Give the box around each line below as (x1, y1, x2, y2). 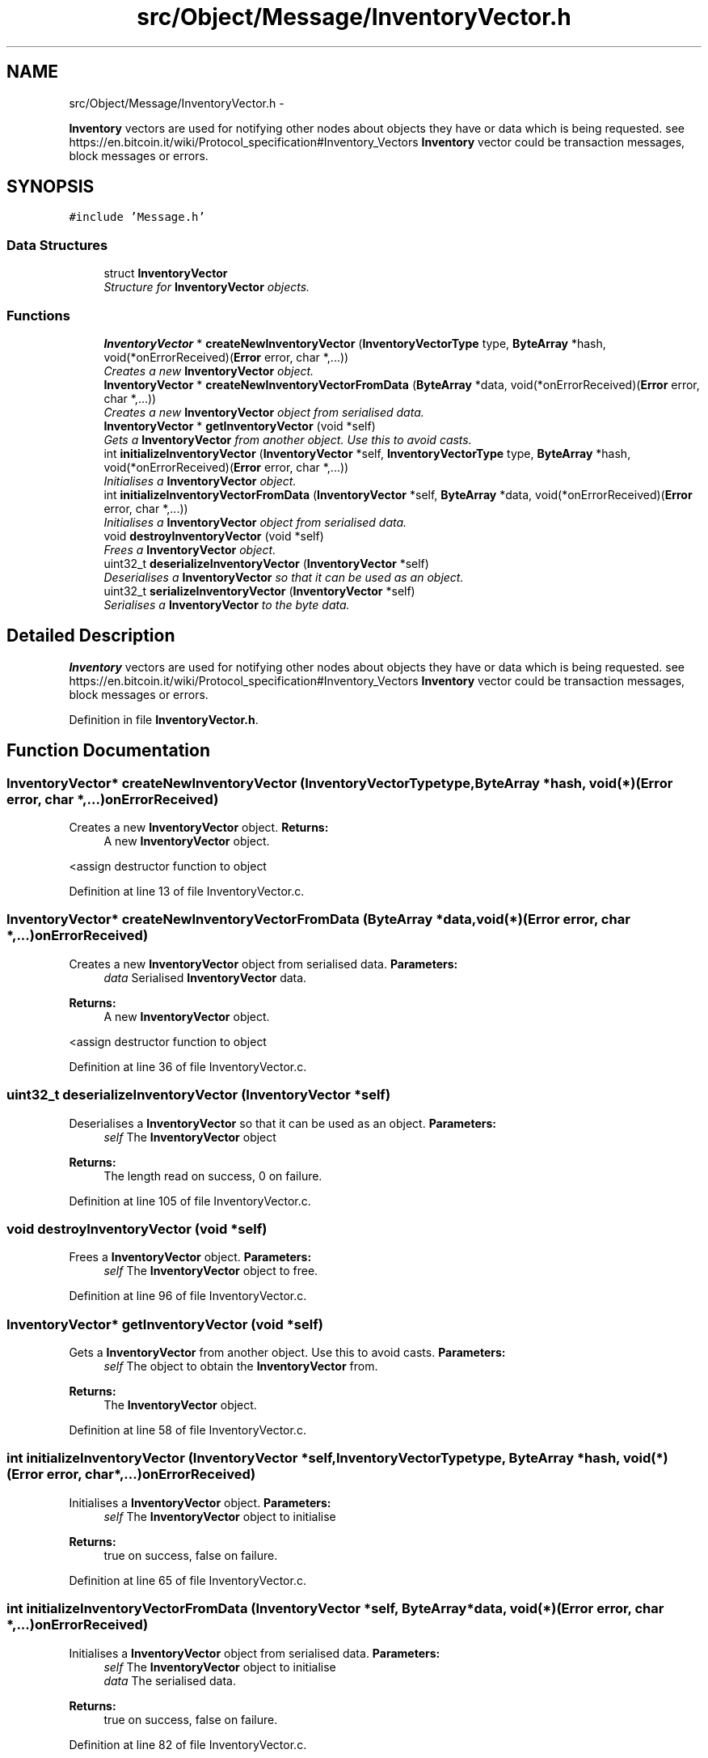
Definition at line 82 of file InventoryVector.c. (69, 1737, 307, 1752)
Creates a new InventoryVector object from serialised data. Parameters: (69, 956, 458, 971)
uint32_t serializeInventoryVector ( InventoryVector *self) (103, 583, 415, 598)
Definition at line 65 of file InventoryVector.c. (69, 1573, 306, 1587)
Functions (6, 307, 70, 324)
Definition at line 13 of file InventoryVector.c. (69, 884, 305, 898)
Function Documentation (6, 740, 210, 761)
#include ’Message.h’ (69, 210, 205, 224)
